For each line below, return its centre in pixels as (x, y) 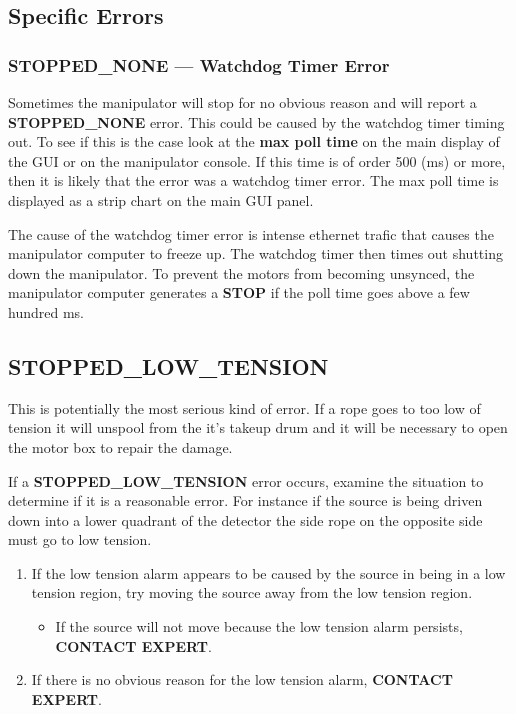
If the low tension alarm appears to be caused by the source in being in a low (268, 572)
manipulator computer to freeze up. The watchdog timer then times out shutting (255, 253)
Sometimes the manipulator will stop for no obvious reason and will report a (242, 102)
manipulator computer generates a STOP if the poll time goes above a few (239, 292)
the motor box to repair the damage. (120, 446)
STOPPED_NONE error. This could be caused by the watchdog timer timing (256, 121)
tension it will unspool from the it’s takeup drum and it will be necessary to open (258, 427)
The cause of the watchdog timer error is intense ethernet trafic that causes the (251, 233)
